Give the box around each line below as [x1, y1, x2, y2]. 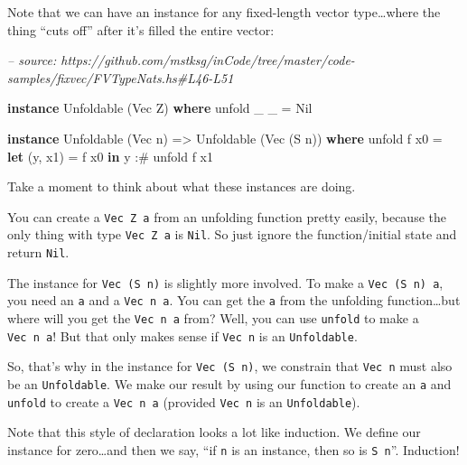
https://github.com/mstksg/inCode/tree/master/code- [61, 51, 355, 70]
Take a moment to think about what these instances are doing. [7, 177, 356, 196]
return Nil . [7, 243, 70, 262]
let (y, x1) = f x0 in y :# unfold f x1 [7, 146, 213, 165]
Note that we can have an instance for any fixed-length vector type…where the [7, 3, 441, 21]
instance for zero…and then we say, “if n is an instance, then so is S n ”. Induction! [7, 440, 460, 459]
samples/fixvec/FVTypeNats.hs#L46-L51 [7, 68, 234, 87]
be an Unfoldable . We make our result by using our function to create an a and [7, 375, 452, 393]
